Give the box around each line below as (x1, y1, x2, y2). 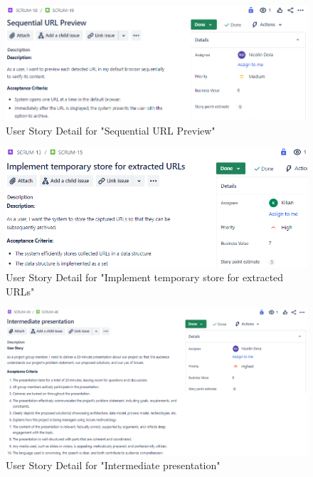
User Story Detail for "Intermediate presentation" (6, 458, 221, 473)
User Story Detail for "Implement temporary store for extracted (6, 270, 284, 285)
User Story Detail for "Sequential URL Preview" (6, 122, 216, 137)
